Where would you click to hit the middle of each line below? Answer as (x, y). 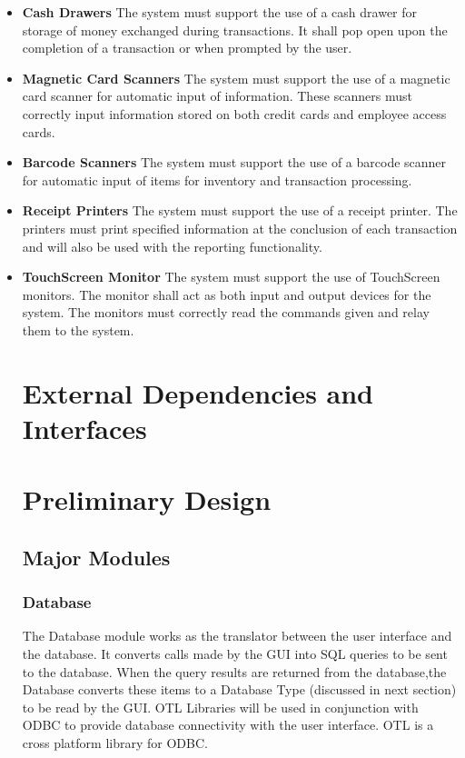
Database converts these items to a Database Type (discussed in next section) (239, 689)
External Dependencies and (198, 392)
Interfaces (84, 428)
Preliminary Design (147, 499)
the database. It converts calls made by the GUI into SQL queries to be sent (235, 654)
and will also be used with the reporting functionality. (172, 246)
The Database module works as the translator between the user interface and (237, 636)
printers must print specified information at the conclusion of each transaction (240, 228)
